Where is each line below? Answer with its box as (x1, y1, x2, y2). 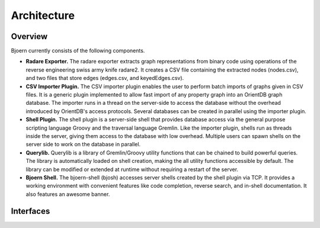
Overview (11, 31, 48, 41)
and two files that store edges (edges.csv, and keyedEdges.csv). (25, 75, 184, 82)
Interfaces (11, 206, 50, 216)
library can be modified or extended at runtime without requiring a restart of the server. (25, 166, 239, 173)
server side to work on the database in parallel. (25, 141, 141, 148)
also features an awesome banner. (25, 190, 110, 198)
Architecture (11, 9, 75, 22)
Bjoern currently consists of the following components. (11, 47, 145, 54)
